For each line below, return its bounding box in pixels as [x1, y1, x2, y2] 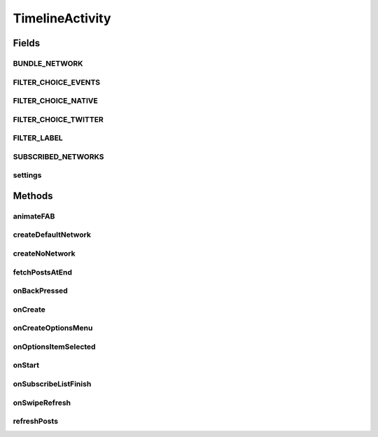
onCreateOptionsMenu [13, 323, 93, 333]
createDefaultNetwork [13, 230, 91, 240]
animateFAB [13, 211, 55, 221]
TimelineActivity [13, 11, 111, 26]
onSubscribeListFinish [13, 379, 92, 389]
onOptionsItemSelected [13, 342, 96, 352]
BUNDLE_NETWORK [13, 58, 83, 68]
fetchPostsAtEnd [13, 267, 73, 277]
